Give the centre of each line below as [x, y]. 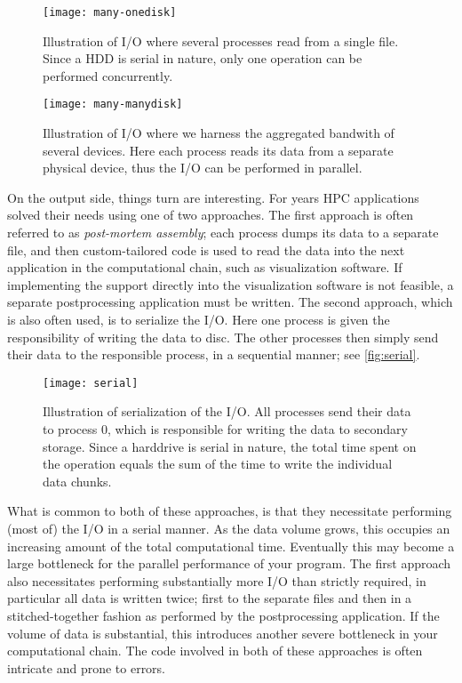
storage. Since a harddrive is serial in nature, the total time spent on [230, 446]
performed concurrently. [108, 75]
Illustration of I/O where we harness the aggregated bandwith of [219, 133]
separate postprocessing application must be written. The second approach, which [230, 302]
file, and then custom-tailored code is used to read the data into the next [206, 249]
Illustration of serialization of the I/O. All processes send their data [227, 411]
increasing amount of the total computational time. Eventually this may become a [231, 546]
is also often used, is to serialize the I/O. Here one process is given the [199, 320]
